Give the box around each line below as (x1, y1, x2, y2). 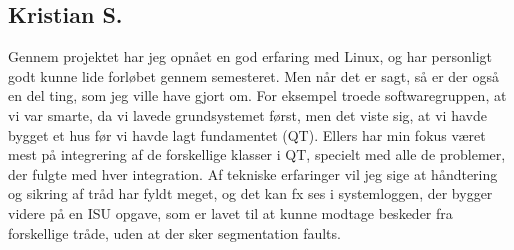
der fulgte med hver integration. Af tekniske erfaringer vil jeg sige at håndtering (8, 163, 498, 184)
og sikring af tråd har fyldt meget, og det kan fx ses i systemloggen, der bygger (8, 183, 493, 204)
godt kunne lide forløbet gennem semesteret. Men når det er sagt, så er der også (8, 65, 499, 86)
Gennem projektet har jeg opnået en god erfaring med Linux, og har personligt (8, 46, 493, 67)
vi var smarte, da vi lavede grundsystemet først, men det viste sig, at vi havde (8, 104, 487, 125)
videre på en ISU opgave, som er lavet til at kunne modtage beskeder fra (8, 202, 453, 223)
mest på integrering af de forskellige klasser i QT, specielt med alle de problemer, (8, 144, 506, 165)
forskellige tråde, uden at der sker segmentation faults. (8, 222, 341, 243)
